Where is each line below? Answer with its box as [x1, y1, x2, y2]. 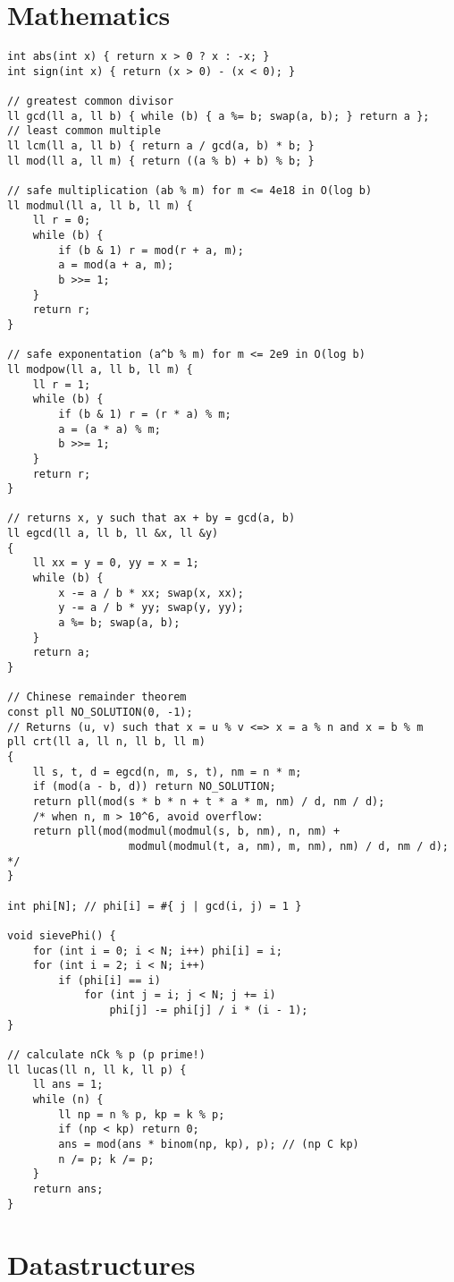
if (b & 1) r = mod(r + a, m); [58, 243, 244, 257]
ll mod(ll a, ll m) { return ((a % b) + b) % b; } [7, 154, 315, 167]
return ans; [32, 1183, 104, 1195]
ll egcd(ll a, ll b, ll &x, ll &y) [7, 527, 219, 540]
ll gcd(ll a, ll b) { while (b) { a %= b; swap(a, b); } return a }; [7, 109, 430, 123]
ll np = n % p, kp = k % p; [58, 1108, 225, 1121]
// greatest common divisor [7, 95, 174, 108]
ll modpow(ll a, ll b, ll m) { [7, 362, 193, 376]
